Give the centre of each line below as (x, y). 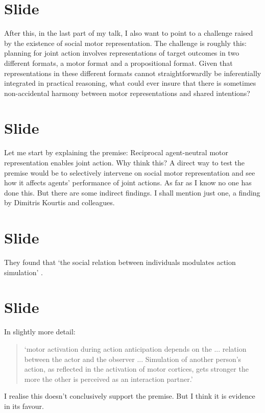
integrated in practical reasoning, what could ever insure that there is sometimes (130, 83)
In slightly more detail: (40, 332)
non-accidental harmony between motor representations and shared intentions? (127, 93)
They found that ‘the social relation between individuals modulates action (120, 262)
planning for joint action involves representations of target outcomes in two (122, 53)
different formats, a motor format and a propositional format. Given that (118, 63)
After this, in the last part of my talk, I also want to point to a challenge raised (129, 33)
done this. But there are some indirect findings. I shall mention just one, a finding (132, 192)
